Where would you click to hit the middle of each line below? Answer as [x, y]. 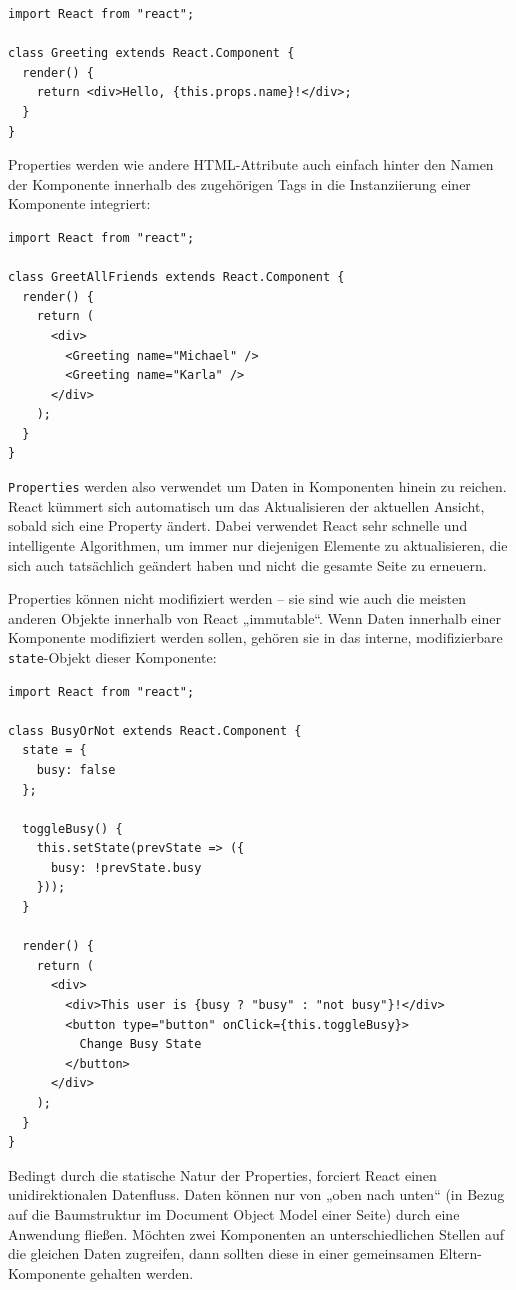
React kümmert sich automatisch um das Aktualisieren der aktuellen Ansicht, [246, 505]
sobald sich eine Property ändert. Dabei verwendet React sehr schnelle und [238, 525]
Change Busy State [140, 1044]
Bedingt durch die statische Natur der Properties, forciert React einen [222, 1174]
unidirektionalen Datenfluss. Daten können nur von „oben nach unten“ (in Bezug [256, 1194]
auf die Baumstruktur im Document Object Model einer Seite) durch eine [234, 1213]
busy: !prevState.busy [126, 867]
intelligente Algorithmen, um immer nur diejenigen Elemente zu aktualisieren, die [258, 544]
